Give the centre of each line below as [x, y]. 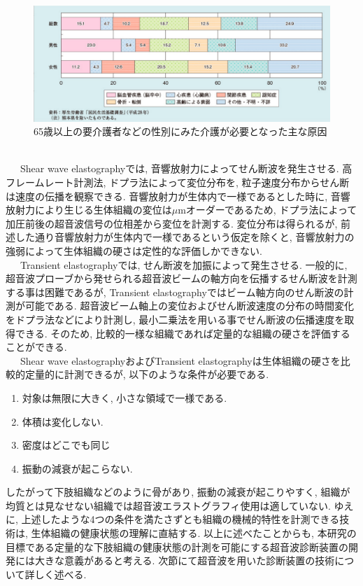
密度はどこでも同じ [66, 445]
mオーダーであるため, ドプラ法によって [268, 210]
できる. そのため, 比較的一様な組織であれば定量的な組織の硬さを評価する [183, 333]
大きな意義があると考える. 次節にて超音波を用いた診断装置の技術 [185, 560]
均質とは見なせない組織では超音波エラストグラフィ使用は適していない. [168, 505]
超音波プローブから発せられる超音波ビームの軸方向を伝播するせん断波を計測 [181, 278]
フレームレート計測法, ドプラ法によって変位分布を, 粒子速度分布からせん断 [178, 182]
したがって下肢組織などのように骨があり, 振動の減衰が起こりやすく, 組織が [178, 492]
